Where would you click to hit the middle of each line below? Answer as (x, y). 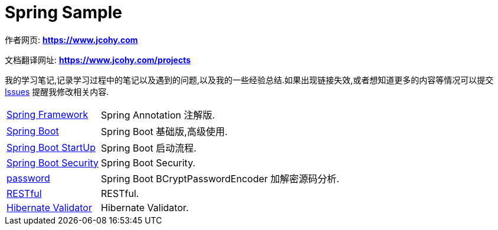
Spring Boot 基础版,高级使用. (164, 131)
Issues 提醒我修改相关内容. (57, 91)
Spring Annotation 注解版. (158, 115)
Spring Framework (47, 114)
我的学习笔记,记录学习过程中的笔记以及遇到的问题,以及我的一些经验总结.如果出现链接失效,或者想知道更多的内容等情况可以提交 (249, 80)
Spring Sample (63, 12)
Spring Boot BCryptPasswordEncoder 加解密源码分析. (220, 178)
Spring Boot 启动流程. (149, 148)
